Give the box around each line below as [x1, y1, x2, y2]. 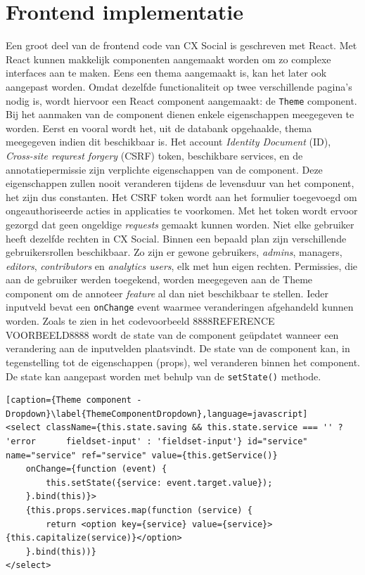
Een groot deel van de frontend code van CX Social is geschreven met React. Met [6, 38, 357, 53]
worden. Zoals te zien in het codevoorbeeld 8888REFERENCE [6, 314, 275, 328]
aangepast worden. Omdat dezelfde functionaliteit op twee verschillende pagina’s [6, 79, 352, 93]
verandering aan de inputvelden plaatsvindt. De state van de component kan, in [6, 341, 350, 356]
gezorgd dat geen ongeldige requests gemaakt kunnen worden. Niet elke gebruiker [6, 217, 354, 231]
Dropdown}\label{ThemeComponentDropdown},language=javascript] [6, 408, 308, 419]
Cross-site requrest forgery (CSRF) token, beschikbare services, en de [6, 148, 303, 162]
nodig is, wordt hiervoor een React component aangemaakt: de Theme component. [6, 93, 357, 108]
